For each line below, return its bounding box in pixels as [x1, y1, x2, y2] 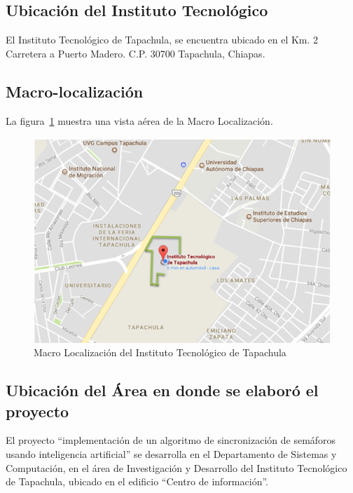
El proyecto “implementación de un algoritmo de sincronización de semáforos [6, 433, 336, 447]
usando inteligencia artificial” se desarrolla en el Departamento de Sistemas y [6, 446, 337, 461]
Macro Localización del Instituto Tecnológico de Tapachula [34, 345, 286, 360]
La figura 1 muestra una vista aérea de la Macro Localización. [6, 113, 273, 128]
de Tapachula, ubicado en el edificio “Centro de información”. [6, 474, 268, 489]
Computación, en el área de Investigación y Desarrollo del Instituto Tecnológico [6, 460, 347, 475]
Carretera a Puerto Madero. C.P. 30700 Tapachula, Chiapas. [6, 46, 265, 60]
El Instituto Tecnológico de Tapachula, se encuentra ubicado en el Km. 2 [6, 32, 319, 47]
